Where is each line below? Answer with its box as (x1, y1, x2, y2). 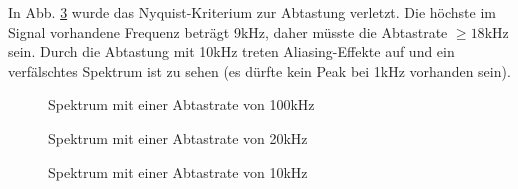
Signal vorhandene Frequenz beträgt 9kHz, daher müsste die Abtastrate (8, 21, 448, 42)
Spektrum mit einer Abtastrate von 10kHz (48, 161, 308, 182)
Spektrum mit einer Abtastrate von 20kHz (48, 127, 308, 148)
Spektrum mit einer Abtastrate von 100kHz (48, 94, 315, 115)
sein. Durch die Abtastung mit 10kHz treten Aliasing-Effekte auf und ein (8, 41, 455, 62)
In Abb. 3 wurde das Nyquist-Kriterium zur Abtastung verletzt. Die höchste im (8, 2, 496, 22)
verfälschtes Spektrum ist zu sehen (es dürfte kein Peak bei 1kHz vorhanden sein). (8, 60, 511, 81)
